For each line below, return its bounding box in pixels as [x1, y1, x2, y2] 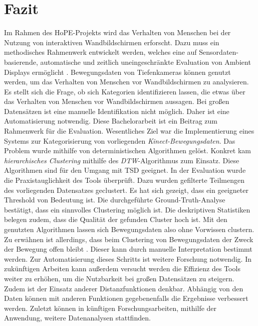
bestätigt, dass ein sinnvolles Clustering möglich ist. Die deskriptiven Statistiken [4, 204, 250, 214]
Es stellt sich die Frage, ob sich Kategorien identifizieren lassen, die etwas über [4, 86, 245, 96]
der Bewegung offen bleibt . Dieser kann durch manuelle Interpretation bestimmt [4, 244, 252, 254]
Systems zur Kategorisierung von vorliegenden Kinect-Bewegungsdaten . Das [4, 135, 235, 146]
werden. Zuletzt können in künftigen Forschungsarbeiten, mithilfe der [4, 302, 217, 313]
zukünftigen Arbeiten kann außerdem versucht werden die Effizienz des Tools [4, 263, 240, 274]
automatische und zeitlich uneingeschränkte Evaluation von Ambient [40, 56, 251, 67]
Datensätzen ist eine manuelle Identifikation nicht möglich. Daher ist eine [4, 105, 229, 116]
